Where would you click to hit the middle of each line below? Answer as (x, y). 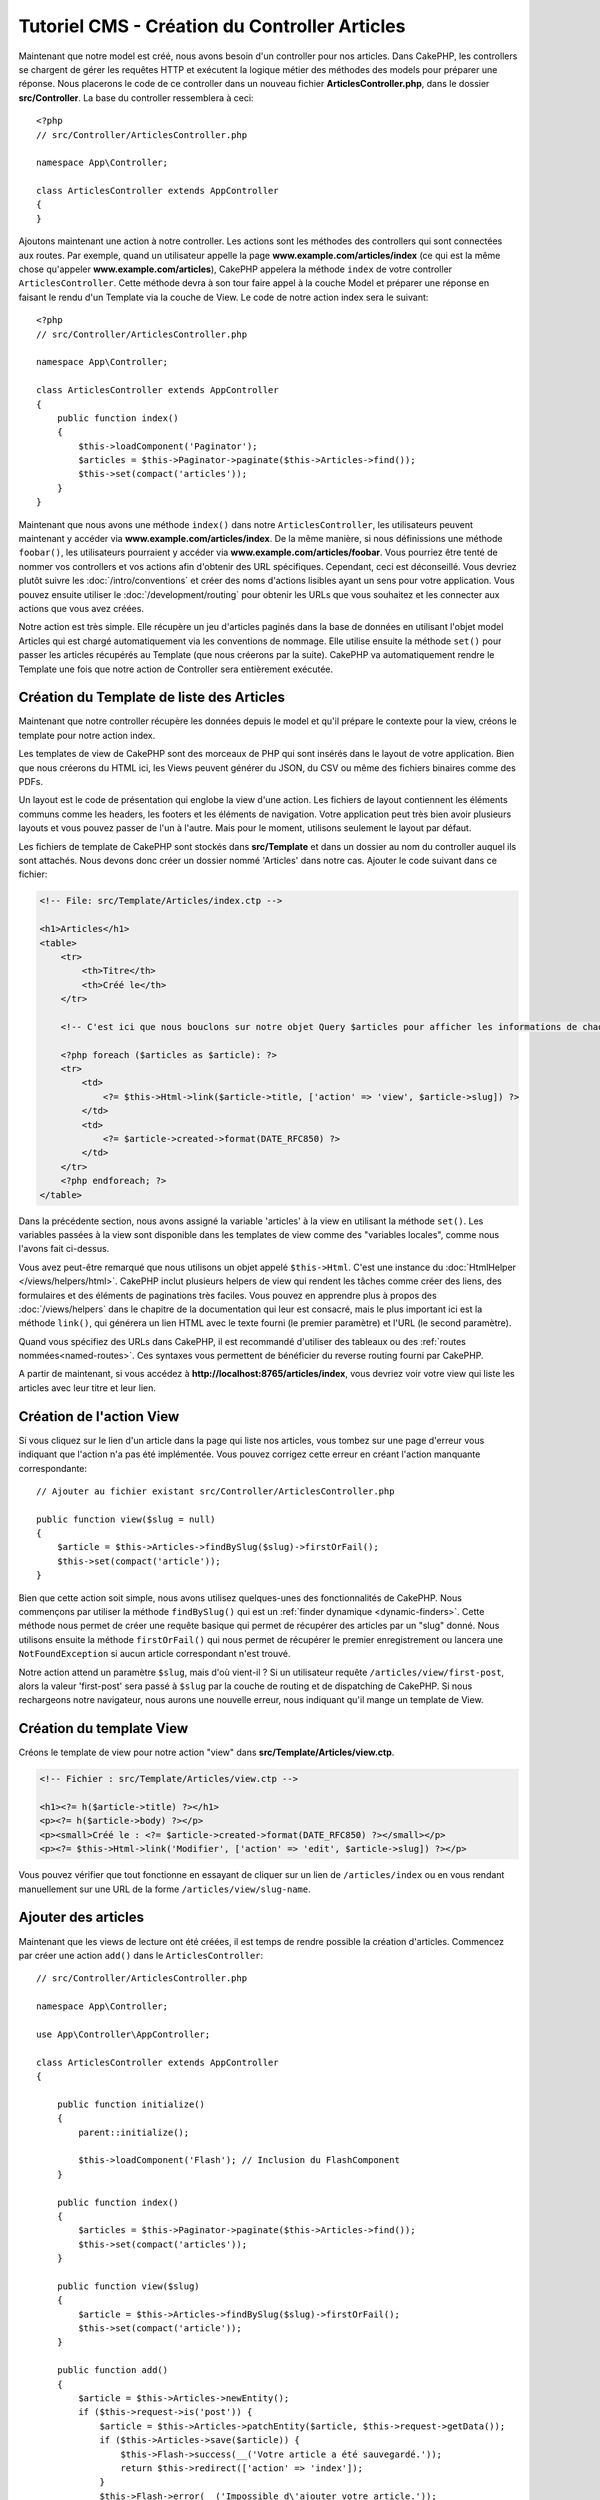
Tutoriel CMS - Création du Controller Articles (212, 26)
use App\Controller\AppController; (123, 2034)
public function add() (112, 2370)
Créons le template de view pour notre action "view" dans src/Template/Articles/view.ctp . (206, 1752)
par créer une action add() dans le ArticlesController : (141, 1955)
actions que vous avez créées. (81, 608)
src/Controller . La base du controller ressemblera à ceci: (136, 97)
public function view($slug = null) (126, 1519)
